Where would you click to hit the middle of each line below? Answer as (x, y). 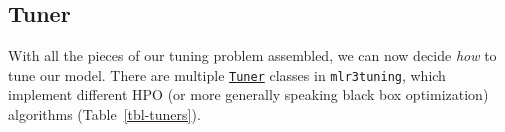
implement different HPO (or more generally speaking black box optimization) (248, 94)
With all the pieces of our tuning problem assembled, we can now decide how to (252, 55)
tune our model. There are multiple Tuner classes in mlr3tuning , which (227, 74)
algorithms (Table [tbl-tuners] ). (104, 114)
